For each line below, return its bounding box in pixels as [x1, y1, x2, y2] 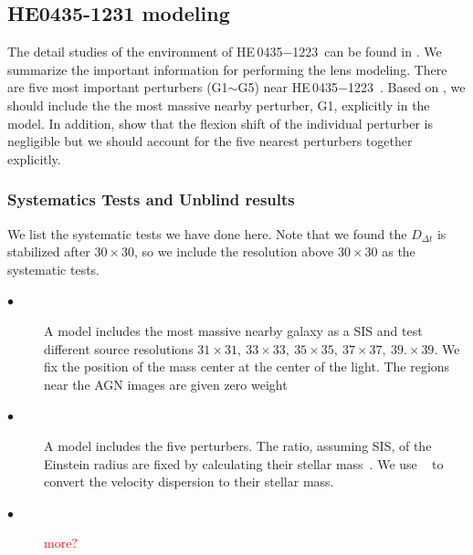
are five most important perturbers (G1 [7, 78, 228, 97]
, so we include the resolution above [133, 242, 334, 261]
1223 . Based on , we [347, 78, 466, 97]
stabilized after [7, 242, 90, 261]
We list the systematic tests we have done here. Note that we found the [7, 224, 407, 243]
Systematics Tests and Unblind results [7, 188, 295, 211]
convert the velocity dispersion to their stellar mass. [44, 472, 334, 491]
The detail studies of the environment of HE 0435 [7, 42, 283, 61]
